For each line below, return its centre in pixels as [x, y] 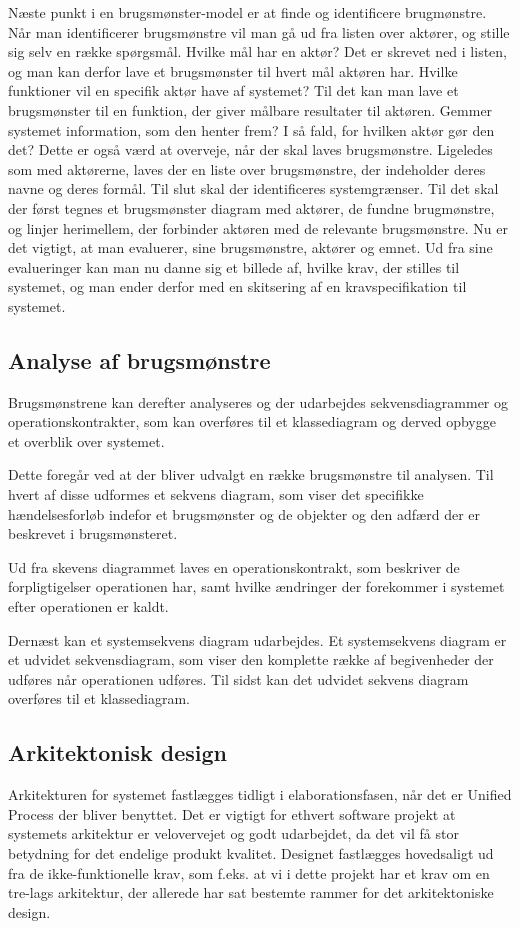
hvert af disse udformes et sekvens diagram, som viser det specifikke [216, 494]
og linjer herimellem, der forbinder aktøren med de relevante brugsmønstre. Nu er [258, 227]
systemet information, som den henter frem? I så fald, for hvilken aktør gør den [251, 129]
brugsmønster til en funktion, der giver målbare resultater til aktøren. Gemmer [250, 109]
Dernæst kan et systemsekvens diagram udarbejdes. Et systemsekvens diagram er [257, 639]
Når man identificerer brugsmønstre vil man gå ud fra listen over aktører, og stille [259, 31]
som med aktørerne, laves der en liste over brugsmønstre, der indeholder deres [247, 168]
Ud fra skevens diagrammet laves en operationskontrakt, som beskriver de [234, 566]
